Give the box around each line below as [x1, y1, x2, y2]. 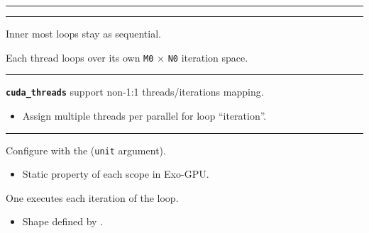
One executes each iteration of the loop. [6, 190, 179, 205]
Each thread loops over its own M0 [6, 50, 154, 64]
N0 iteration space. [167, 50, 248, 64]
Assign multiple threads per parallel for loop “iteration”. [22, 108, 267, 123]
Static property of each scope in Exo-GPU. [22, 166, 209, 181]
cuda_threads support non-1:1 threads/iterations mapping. [6, 84, 264, 99]
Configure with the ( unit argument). [6, 142, 166, 157]
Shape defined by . [22, 214, 103, 229]
